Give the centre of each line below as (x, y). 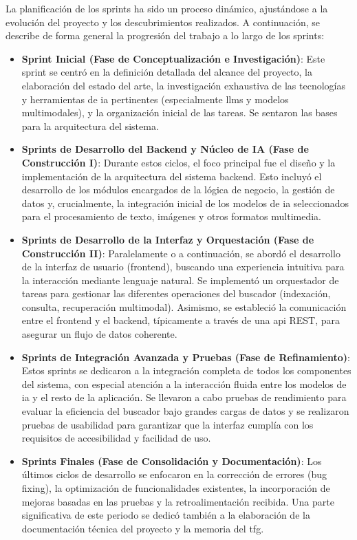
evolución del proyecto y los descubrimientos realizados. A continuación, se (163, 22)
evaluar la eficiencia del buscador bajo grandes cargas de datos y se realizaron (185, 411)
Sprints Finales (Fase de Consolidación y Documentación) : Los (172, 461)
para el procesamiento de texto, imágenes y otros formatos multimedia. (171, 216)
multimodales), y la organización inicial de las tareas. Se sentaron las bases (180, 112)
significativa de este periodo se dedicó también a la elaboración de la (166, 515)
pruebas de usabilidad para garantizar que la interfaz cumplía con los (167, 424)
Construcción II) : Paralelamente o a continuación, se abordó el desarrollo (181, 253)
